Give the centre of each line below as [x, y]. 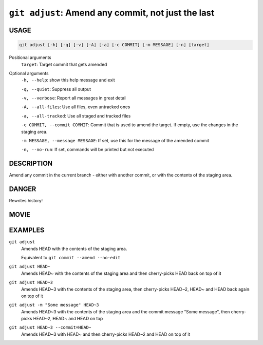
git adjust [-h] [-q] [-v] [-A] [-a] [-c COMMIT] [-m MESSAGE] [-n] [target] [114, 45]
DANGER [23, 189]
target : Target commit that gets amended [64, 64]
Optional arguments [29, 73]
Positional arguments [30, 57]
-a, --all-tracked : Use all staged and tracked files [76, 116]
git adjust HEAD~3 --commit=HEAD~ [50, 327]
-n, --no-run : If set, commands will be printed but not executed [88, 150]
